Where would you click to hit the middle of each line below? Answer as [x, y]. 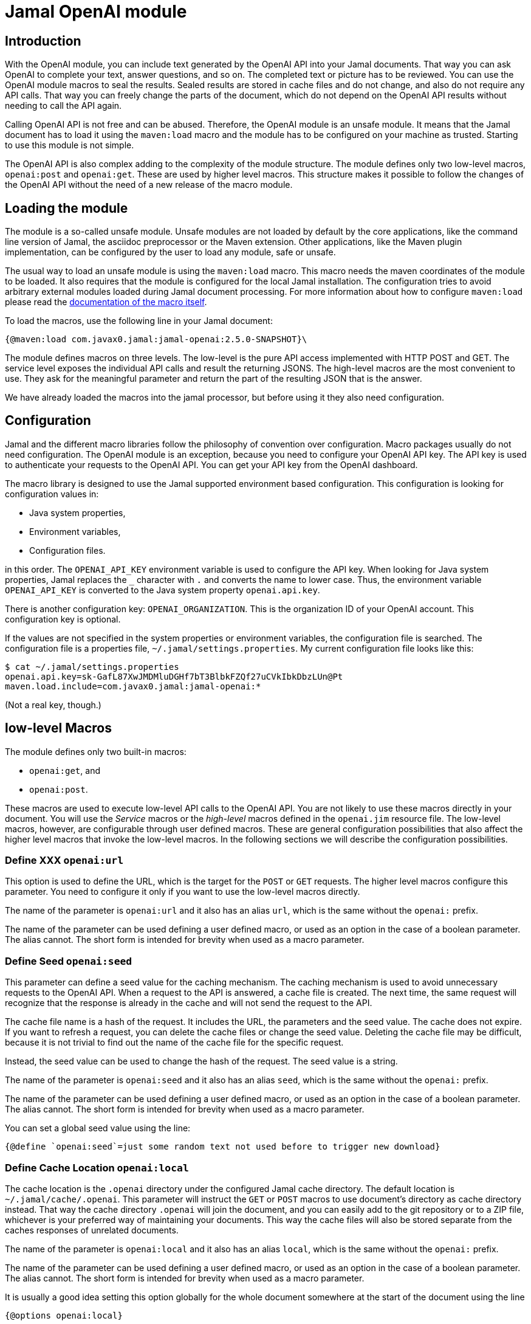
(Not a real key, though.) [53, 705]
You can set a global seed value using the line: [98, 1128]
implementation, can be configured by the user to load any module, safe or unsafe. [170, 252]
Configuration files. [67, 550]
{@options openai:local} [64, 1315]
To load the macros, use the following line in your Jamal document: [139, 321]
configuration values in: [52, 494]
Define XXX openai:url [64, 860]
